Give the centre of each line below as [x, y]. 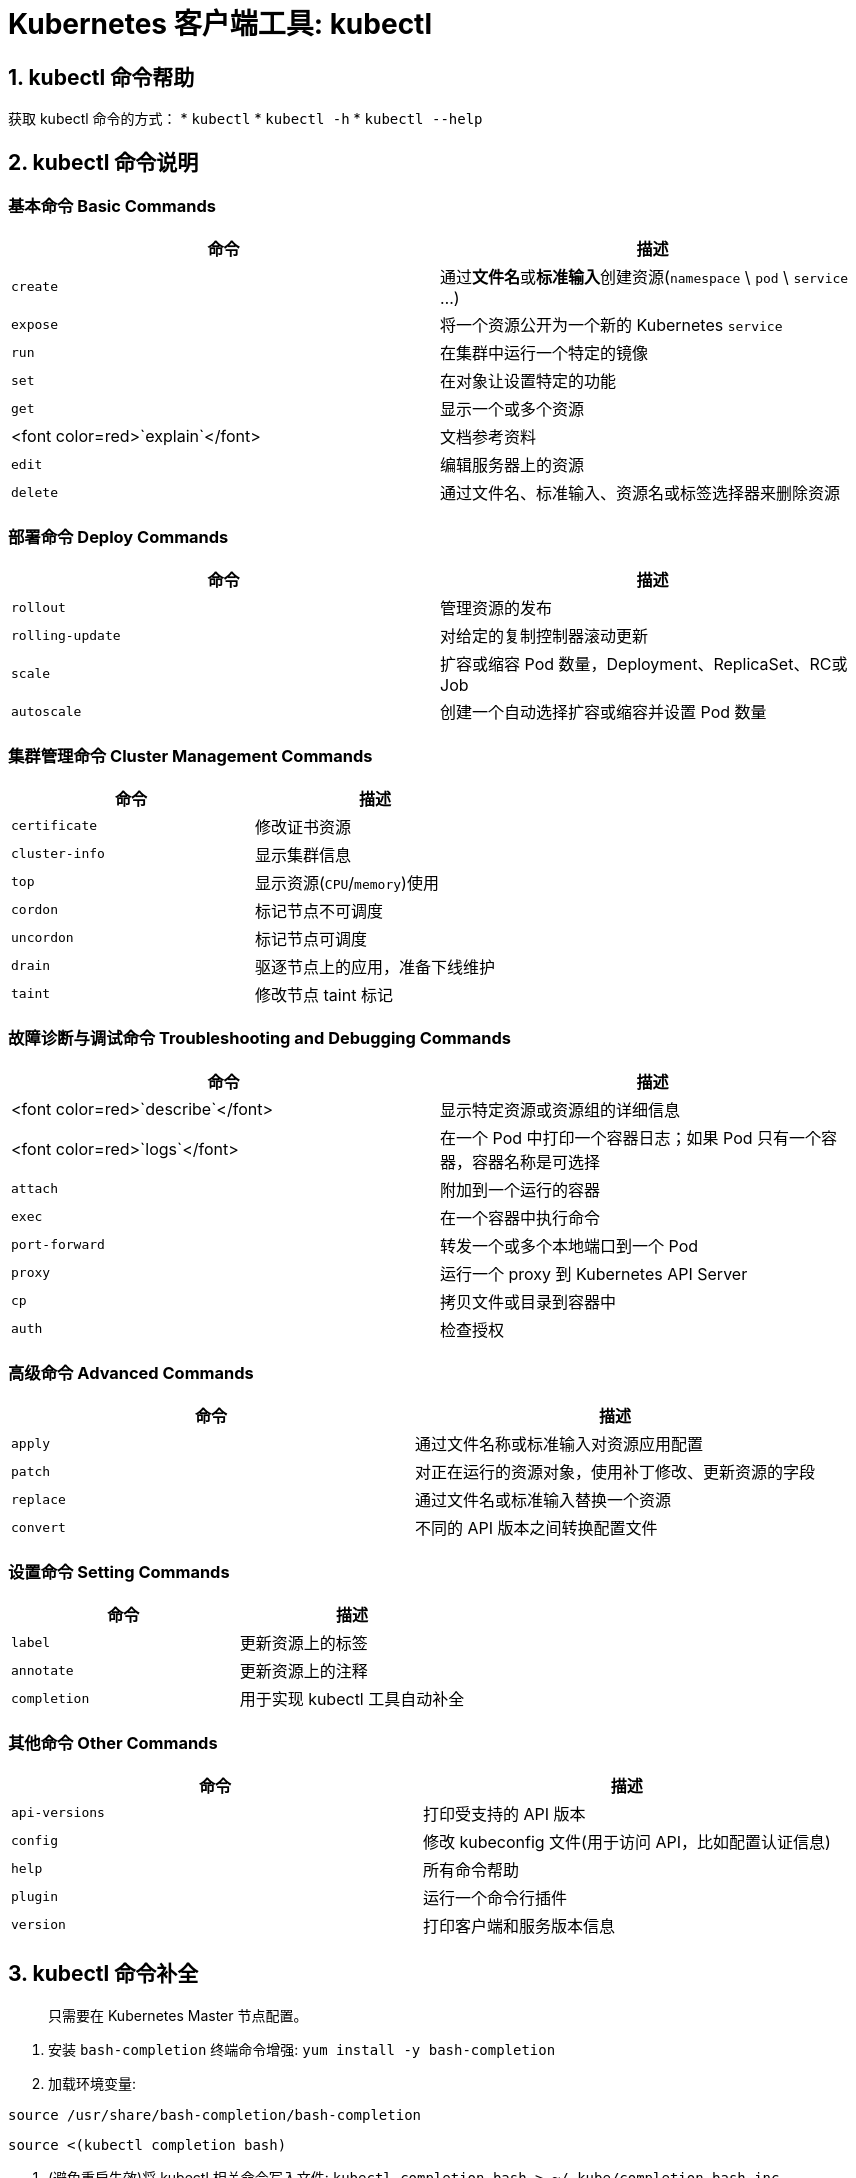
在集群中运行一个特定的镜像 [544, 353]
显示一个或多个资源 [512, 409]
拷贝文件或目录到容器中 [528, 1301]
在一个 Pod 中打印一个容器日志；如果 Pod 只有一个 [631, 1137]
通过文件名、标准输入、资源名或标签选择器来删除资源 [640, 493]
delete [34, 492]
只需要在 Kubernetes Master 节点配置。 [178, 2015]
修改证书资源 [303, 826]
